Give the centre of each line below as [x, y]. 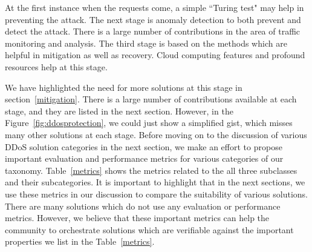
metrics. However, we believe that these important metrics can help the [137, 218]
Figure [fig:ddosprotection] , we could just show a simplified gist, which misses [149, 123]
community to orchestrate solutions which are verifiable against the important [149, 229]
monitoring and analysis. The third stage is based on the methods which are [146, 43]
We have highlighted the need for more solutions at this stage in [124, 87]
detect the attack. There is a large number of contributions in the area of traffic [153, 31]
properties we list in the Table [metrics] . [80, 241]
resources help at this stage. [56, 66]
